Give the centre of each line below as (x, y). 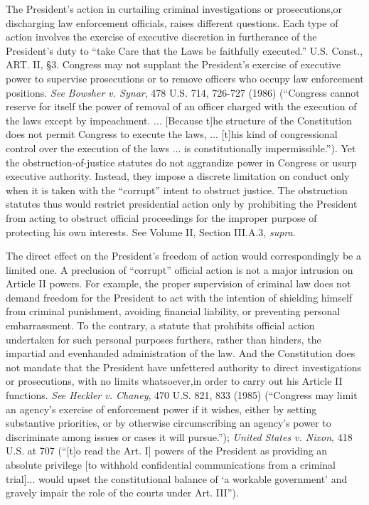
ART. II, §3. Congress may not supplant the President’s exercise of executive (173, 64)
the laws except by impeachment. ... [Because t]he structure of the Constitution (179, 120)
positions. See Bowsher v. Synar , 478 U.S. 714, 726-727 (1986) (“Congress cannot (183, 92)
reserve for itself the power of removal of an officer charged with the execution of (181, 106)
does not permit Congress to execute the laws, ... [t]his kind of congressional (172, 134)
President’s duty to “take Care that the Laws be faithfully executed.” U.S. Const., (184, 50)
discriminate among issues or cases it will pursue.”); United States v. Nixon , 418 (179, 436)
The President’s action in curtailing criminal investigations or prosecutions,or (174, 9)
